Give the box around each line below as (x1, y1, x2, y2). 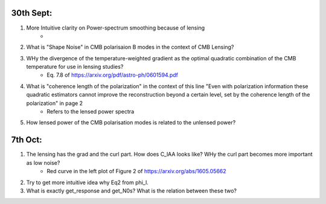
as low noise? (26, 159, 60, 166)
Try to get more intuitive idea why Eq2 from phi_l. (26, 179, 149, 186)
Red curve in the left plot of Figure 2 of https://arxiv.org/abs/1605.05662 (46, 168, 226, 175)
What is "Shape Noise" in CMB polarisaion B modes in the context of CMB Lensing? (26, 43, 234, 51)
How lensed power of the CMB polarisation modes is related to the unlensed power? (26, 119, 236, 126)
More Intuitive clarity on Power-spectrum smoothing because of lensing (26, 24, 205, 31)
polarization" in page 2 (26, 100, 83, 107)
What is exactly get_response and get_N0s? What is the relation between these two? (26, 187, 237, 194)
